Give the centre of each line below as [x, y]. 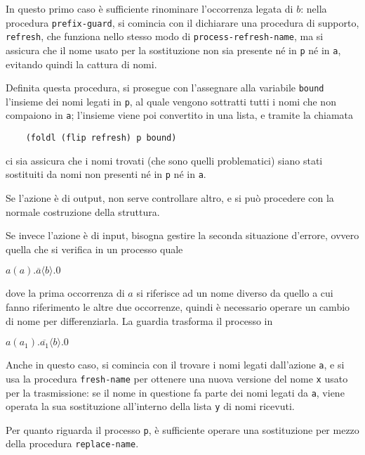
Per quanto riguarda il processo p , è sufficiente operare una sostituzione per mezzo [182, 429]
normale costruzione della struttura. [83, 211]
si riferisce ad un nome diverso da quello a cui [235, 293]
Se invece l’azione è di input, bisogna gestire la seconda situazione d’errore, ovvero [182, 235]
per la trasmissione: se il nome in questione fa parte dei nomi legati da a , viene [175, 392]
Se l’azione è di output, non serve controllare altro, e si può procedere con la [170, 198]
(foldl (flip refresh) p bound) [101, 138]
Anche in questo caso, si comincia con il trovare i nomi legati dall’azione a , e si [175, 365]
